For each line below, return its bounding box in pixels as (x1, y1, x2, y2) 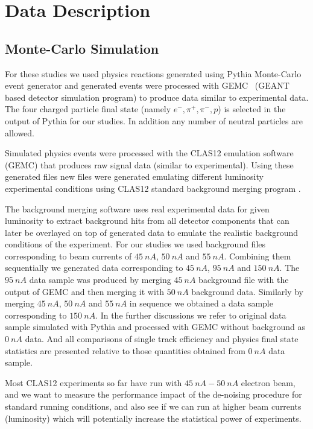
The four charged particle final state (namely (5, 103, 171, 115)
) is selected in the (218, 103, 286, 115)
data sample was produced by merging (29, 273, 171, 286)
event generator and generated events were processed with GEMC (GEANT (5, 79, 289, 92)
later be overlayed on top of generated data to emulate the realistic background (5, 226, 298, 238)
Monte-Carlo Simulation (5, 39, 159, 57)
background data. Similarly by (191, 285, 303, 297)
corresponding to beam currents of (5, 249, 132, 262)
